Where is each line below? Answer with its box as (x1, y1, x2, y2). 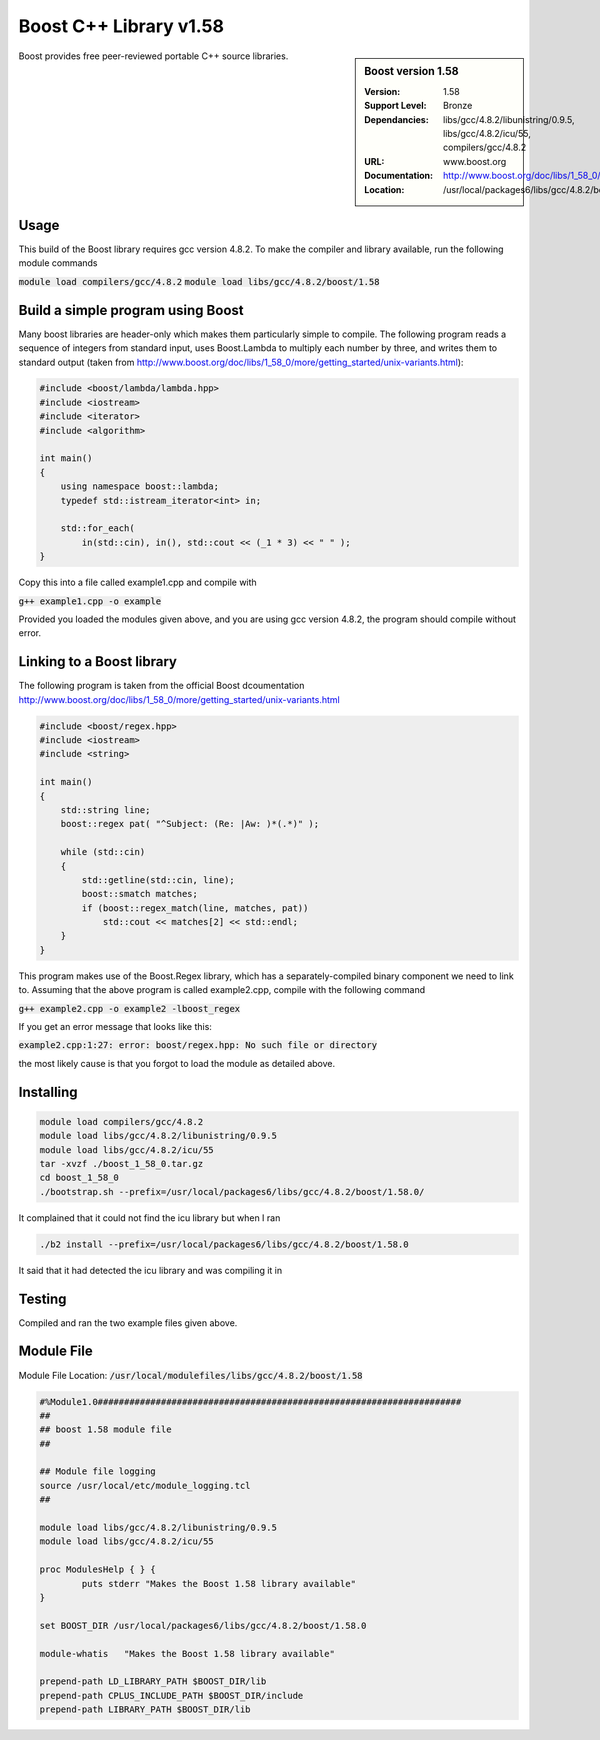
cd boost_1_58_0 (39, 1172, 120, 1184)
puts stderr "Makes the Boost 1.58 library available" (81, 1578, 357, 1589)
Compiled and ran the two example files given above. (18, 1316, 238, 1329)
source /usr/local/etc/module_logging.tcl (39, 1480, 251, 1491)
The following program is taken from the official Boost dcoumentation (18, 680, 305, 692)
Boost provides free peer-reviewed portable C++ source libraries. (18, 50, 289, 62)
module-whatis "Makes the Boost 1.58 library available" (39, 1648, 335, 1659)
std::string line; (60, 804, 151, 815)
